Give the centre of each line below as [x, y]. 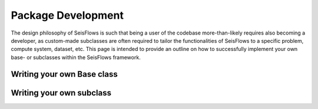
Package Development [67, 15]
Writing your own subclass [61, 93]
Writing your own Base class [64, 74]
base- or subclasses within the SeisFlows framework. [76, 57]
